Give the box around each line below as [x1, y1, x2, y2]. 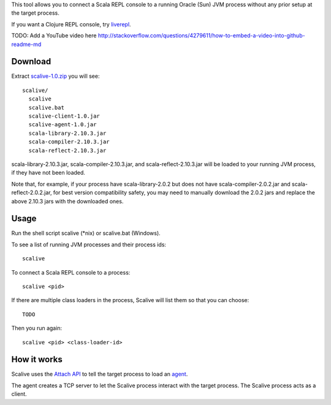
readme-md [11, 40, 42, 48]
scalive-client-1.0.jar [28, 113, 101, 119]
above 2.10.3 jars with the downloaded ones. [11, 197, 124, 205]
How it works [11, 354, 63, 365]
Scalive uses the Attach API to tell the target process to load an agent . [11, 371, 188, 378]
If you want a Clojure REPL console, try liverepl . [11, 20, 131, 28]
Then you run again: [11, 325, 63, 332]
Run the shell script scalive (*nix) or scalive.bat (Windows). [11, 230, 161, 237]
